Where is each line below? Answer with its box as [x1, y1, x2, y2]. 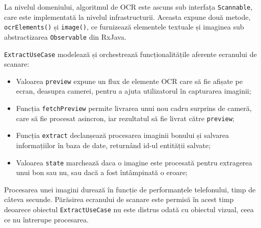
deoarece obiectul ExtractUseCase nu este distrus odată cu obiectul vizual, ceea [4, 204, 254, 215]
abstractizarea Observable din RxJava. [4, 31, 126, 42]
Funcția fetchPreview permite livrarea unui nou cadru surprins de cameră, [16, 103, 252, 113]
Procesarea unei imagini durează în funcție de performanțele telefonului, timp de [4, 184, 256, 194]
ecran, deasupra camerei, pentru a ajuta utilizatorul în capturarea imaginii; [16, 85, 251, 96]
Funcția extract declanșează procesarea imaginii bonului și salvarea [16, 130, 229, 140]
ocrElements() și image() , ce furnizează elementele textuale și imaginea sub [4, 21, 244, 32]
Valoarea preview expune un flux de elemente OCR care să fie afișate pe [16, 75, 243, 86]
